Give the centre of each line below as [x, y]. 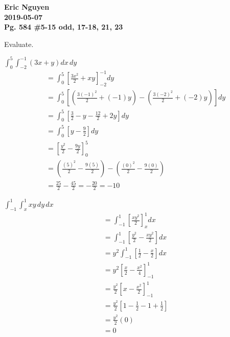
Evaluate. [19, 44]
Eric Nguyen [27, 7]
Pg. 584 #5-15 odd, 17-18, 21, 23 [64, 27]
